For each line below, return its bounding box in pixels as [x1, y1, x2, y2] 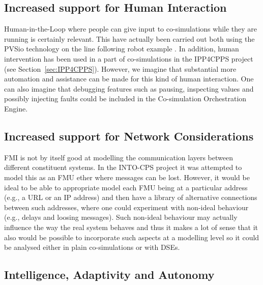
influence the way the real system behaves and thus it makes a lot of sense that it [4, 221, 258, 232]
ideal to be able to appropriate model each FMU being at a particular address [4, 182, 248, 192]
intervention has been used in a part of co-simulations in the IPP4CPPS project [4, 53, 253, 64]
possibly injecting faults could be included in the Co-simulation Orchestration [4, 93, 247, 104]
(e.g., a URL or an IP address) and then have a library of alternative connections [4, 192, 257, 203]
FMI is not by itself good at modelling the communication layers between [4, 152, 233, 162]
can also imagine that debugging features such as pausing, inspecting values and [4, 83, 254, 94]
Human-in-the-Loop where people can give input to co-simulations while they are [4, 23, 257, 34]
